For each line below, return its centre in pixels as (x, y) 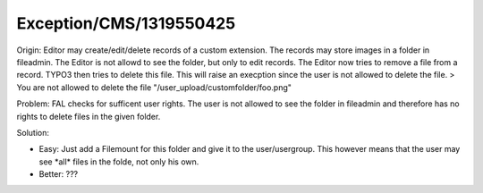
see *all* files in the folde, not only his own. (119, 162)
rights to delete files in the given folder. (89, 116)
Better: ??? (59, 174)
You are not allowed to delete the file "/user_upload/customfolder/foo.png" (154, 87)
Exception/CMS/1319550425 (126, 23)
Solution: (33, 132)
